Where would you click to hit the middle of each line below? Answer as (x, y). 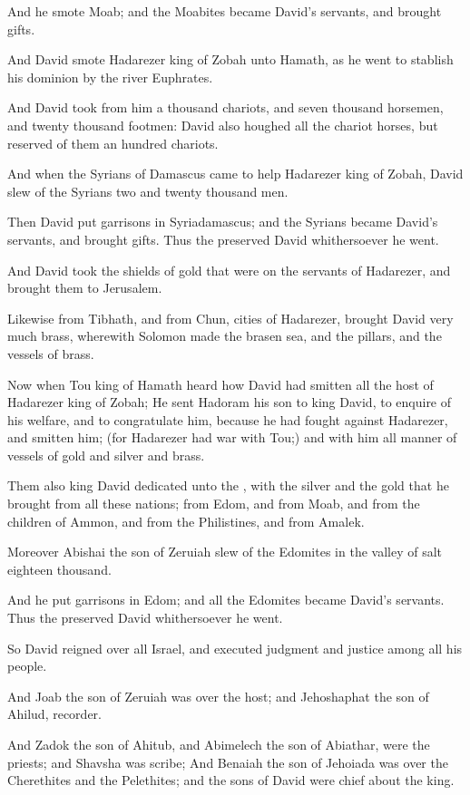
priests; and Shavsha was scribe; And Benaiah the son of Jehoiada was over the (228, 762)
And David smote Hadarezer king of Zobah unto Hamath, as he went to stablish (230, 59)
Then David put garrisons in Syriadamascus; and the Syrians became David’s (223, 222)
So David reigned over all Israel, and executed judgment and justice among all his (235, 648)
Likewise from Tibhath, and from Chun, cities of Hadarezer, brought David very (230, 318)
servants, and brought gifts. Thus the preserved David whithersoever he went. (223, 239)
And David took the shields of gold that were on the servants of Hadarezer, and (229, 270)
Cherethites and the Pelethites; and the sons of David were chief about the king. (231, 780)
